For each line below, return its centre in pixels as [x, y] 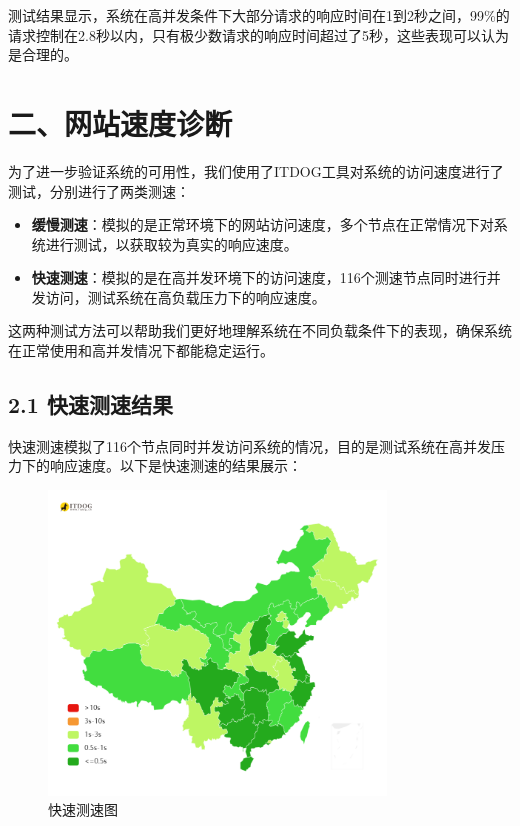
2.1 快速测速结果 [90, 404]
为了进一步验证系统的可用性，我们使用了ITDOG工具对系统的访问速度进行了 [256, 170]
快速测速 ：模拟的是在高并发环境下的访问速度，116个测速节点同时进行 [259, 277]
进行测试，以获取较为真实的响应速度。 [171, 243]
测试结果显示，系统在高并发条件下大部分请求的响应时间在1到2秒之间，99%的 [259, 15]
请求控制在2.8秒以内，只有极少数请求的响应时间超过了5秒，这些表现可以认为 [258, 34]
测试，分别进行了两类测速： [99, 190]
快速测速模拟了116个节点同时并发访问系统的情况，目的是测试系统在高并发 [249, 445]
